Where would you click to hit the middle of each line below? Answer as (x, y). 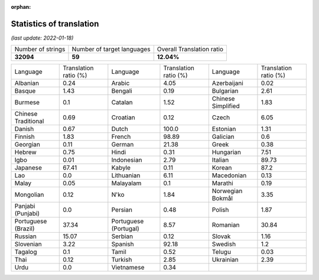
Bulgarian (225, 91)
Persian (122, 210)
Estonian (224, 129)
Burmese (27, 102)
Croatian (123, 118)
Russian (25, 236)
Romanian (226, 225)
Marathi (222, 183)
